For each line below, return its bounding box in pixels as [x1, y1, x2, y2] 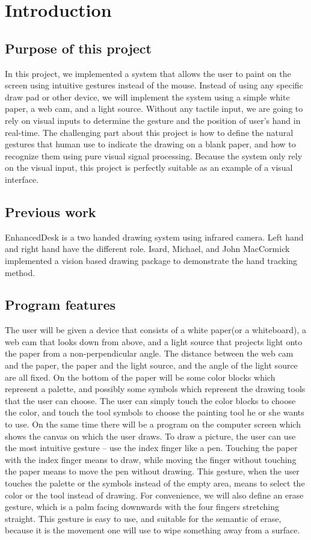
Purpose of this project [5, 38, 152, 57]
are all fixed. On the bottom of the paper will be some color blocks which [5, 370, 276, 383]
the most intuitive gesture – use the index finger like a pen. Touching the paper [5, 441, 298, 454]
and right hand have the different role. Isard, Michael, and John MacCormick [5, 242, 290, 255]
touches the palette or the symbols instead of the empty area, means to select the [5, 477, 305, 489]
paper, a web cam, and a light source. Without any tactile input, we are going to [5, 102, 303, 115]
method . [5, 266, 35, 278]
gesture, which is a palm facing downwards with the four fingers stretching [5, 500, 279, 513]
